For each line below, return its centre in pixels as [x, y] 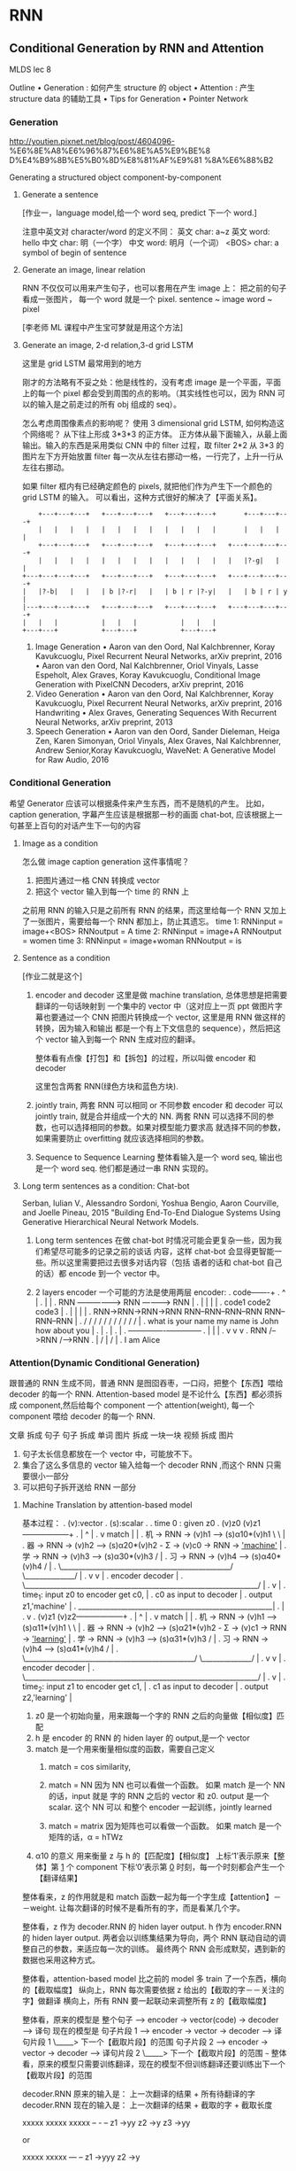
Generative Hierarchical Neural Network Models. [110, 1221]
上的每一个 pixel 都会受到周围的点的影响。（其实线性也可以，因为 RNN [148, 393]
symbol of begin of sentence [74, 252]
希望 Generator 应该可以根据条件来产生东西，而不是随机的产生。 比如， [139, 803]
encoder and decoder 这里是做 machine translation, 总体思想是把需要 [161, 995]
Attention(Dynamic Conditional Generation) [105, 1362]
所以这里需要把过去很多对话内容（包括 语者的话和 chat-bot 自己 [167, 1262]
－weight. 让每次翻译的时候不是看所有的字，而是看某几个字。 [133, 1908]
